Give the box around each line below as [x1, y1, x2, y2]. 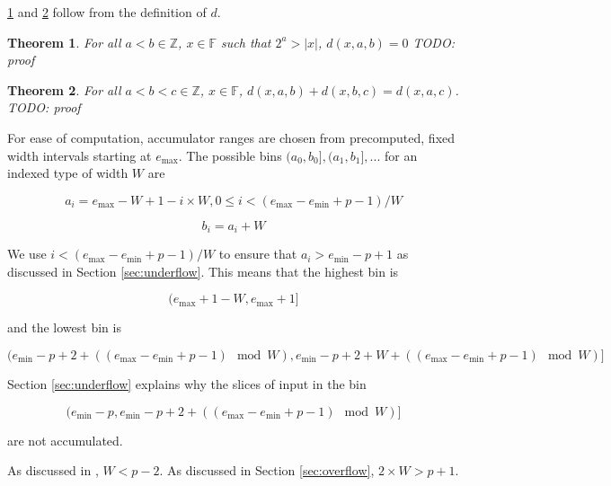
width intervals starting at [7, 146, 152, 164]
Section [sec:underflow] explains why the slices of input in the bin [7, 374, 367, 393]
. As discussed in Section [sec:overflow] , [159, 461, 375, 480]
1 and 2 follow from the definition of [7, 3, 207, 21]
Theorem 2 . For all [7, 80, 121, 99]
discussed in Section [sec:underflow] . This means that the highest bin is [7, 261, 399, 280]
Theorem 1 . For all [7, 32, 121, 51]
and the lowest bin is [7, 318, 121, 337]
